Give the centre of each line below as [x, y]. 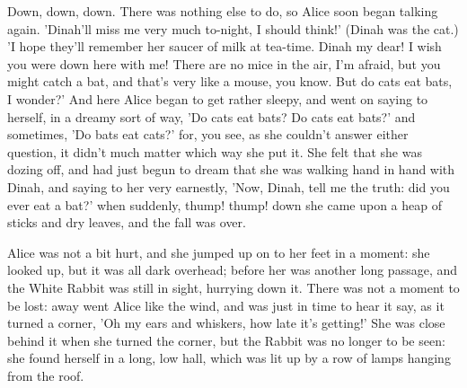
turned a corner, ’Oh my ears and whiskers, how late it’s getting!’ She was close [226, 323]
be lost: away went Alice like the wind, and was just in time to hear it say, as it [226, 305]
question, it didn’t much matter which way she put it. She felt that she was [215, 151]
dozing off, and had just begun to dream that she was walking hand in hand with [231, 169]
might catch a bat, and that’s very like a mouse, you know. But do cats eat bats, [230, 81]
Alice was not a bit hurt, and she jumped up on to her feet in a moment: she [219, 252]
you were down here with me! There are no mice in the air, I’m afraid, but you [224, 63]
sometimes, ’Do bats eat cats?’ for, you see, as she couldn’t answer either [208, 134]
